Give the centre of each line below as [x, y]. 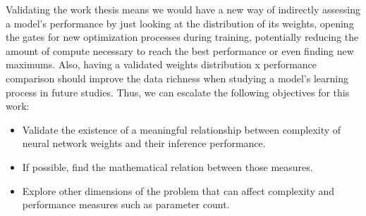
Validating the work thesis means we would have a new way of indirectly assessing [183, 9]
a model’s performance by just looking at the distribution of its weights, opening [180, 23]
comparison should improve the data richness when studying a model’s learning [177, 78]
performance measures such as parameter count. [126, 204]
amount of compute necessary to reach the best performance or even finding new [180, 50]
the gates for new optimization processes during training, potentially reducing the [182, 37]
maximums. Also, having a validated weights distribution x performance [161, 64]
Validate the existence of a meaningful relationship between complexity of [182, 129]
